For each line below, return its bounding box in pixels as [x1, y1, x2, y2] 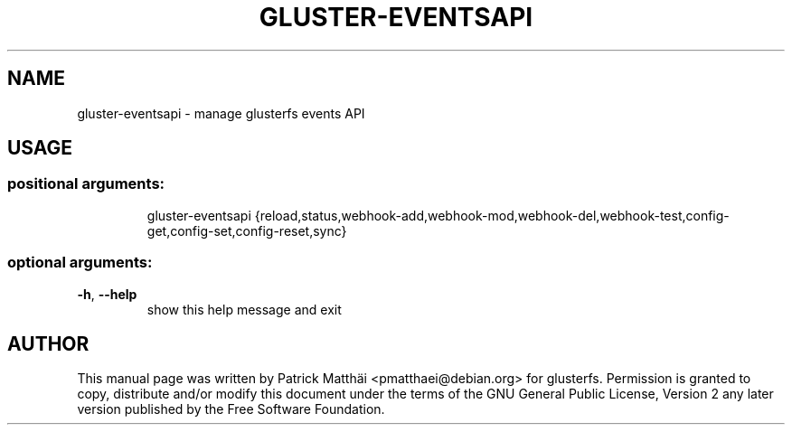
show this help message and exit [146, 301, 342, 317]
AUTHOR [7, 332, 90, 355]
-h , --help [77, 286, 137, 302]
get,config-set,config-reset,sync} [146, 222, 347, 239]
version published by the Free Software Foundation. [77, 401, 385, 418]
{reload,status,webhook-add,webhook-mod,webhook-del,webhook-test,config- [254, 207, 730, 223]
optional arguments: [7, 253, 153, 272]
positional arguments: [7, 174, 165, 193]
